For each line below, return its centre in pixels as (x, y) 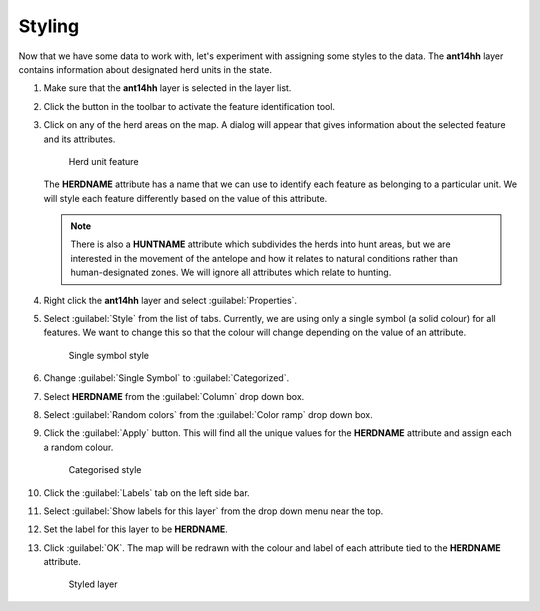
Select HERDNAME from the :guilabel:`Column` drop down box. (174, 396)
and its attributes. (79, 139)
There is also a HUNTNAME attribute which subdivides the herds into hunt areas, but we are (260, 244)
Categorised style (105, 470)
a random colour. (78, 447)
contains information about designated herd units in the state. (145, 69)
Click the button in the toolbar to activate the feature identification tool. (189, 106)
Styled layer (93, 584)
